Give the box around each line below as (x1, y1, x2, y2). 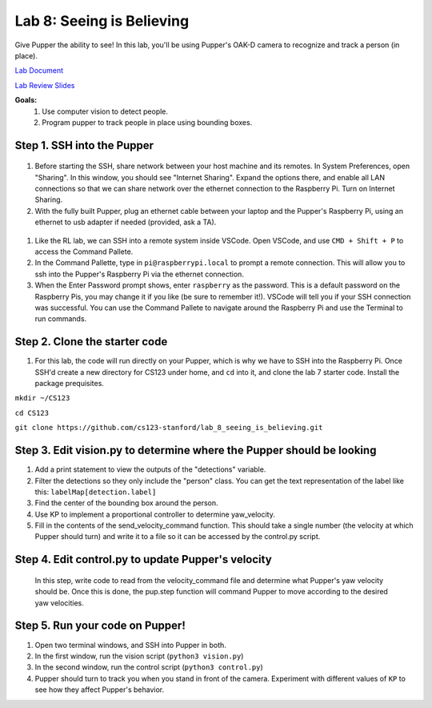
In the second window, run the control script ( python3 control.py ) (34, 662, 263, 672)
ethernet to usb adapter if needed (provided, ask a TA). (34, 217, 217, 227)
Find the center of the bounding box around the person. (34, 498, 219, 508)
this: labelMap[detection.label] (34, 487, 157, 497)
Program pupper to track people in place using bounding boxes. (42, 117, 253, 127)
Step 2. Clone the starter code (14, 335, 168, 348)
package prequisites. (34, 379, 104, 388)
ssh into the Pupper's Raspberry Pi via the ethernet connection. (34, 269, 244, 279)
